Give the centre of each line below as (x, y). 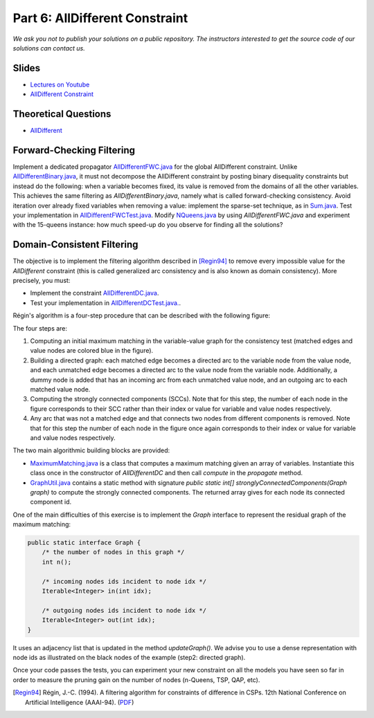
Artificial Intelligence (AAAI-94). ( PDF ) (80, 702)
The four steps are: (40, 328)
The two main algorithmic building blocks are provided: (91, 450)
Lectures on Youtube (60, 84)
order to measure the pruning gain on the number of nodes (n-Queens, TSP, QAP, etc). (136, 680)
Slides (27, 68)
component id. (51, 502)
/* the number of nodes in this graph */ (113, 552)
